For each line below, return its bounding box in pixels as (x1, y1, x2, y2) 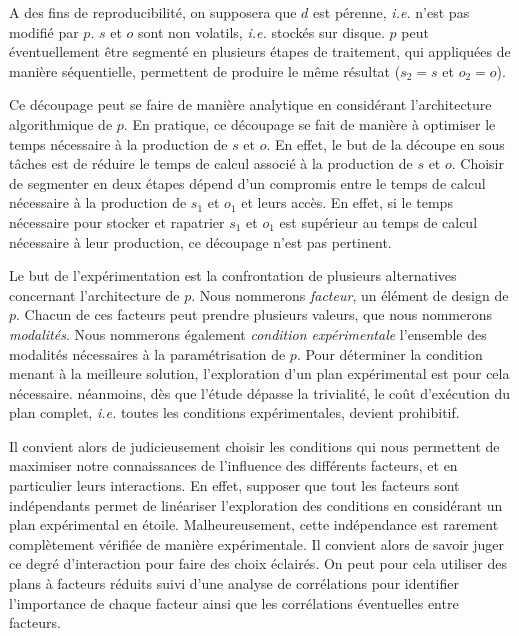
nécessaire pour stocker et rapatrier (9, 211, 225, 232)
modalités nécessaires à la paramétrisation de (9, 343, 286, 364)
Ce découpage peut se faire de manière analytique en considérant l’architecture (9, 94, 492, 115)
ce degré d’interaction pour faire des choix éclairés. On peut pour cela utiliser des (9, 553, 507, 574)
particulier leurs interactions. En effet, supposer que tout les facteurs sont (9, 475, 460, 496)
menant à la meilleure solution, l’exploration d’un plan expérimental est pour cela (9, 363, 510, 384)
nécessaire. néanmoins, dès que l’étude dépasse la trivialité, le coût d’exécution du (9, 382, 511, 403)
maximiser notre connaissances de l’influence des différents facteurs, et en (9, 455, 458, 476)
